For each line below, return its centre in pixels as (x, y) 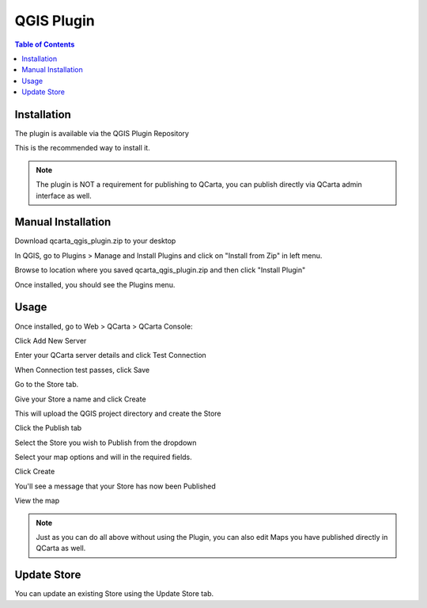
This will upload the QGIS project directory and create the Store (118, 413)
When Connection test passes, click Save (82, 370)
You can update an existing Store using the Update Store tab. (114, 594)
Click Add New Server (51, 340)
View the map (37, 501)
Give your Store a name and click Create (80, 399)
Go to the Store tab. (47, 385)
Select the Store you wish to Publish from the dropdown (106, 443)
